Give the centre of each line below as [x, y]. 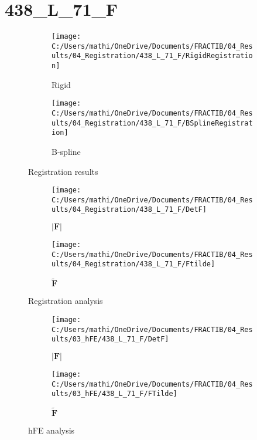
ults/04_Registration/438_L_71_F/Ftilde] [133, 264]
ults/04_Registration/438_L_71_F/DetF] [129, 210]
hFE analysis [52, 430]
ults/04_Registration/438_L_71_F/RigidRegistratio [152, 56]
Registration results [63, 171]
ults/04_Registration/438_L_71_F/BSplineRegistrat [152, 123]
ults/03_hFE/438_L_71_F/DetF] [110, 339]
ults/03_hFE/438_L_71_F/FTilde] [114, 394]
